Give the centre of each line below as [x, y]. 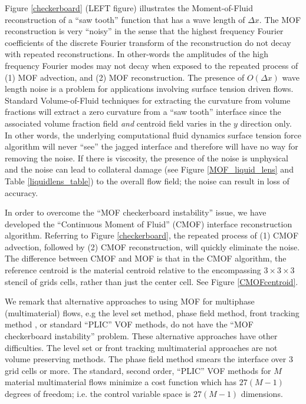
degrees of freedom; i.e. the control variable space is [98, 393]
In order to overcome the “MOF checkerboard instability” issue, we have [136, 212]
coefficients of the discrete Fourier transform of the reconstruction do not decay [148, 42]
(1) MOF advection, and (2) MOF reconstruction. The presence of [125, 77]
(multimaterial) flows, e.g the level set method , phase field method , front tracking [152, 312]
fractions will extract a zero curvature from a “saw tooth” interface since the [143, 112]
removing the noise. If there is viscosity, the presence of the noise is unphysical [147, 158]
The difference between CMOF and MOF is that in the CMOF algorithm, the [146, 258]
